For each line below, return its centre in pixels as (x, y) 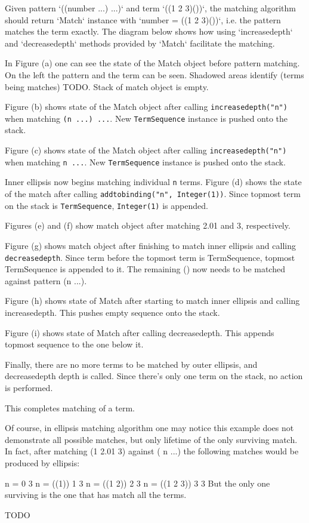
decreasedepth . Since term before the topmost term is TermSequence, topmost (150, 257)
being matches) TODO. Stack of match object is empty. (107, 86)
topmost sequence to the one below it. (74, 344)
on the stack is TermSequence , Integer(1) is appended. (106, 205)
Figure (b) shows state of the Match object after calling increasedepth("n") (146, 107)
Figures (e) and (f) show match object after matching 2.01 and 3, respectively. (148, 225)
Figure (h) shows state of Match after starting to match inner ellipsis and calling (152, 301)
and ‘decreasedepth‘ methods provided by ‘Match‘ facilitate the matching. (140, 43)
